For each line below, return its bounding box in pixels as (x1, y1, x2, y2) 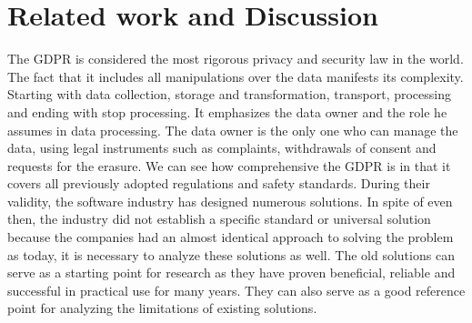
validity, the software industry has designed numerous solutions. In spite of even (7, 191, 453, 210)
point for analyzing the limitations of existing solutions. (7, 298, 317, 318)
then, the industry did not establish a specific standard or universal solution (7, 209, 431, 228)
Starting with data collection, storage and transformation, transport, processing (7, 85, 451, 104)
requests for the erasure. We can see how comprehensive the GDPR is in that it (7, 156, 451, 175)
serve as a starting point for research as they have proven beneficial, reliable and (7, 263, 456, 282)
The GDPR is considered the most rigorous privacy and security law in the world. (7, 49, 464, 68)
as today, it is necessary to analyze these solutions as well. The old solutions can (7, 245, 455, 264)
